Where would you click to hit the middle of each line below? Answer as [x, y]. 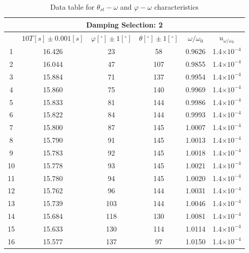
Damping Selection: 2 [124, 24]
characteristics [176, 7]
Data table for [72, 7]
